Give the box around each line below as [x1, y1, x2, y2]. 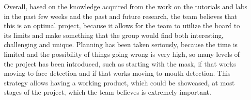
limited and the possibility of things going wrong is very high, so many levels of [4, 49, 240, 59]
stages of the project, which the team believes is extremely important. [4, 87, 211, 97]
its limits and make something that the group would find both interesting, [4, 30, 224, 40]
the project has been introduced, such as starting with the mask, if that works [4, 58, 236, 68]
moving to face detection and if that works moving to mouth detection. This [4, 68, 231, 78]
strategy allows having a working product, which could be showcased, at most [4, 77, 235, 87]
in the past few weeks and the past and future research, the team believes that [4, 11, 237, 21]
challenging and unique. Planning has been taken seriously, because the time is [4, 39, 238, 50]
